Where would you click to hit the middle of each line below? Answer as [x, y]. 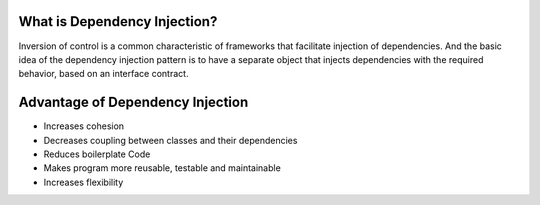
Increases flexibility [83, 182]
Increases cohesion [84, 126]
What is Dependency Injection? [118, 21]
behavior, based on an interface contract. [103, 74]
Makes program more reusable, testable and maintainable [162, 168]
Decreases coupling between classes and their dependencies [170, 140]
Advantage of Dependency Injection [133, 102]
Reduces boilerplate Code [97, 154]
